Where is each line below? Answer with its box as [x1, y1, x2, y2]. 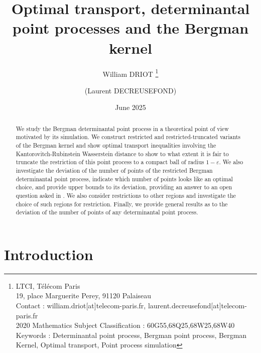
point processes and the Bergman [12, 18, 249, 38]
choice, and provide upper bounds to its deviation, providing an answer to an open [16, 183, 232, 191]
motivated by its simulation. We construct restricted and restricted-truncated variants [16, 133, 240, 141]
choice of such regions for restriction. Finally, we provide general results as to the [16, 199, 228, 208]
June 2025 [115, 102, 146, 112]
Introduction [4, 244, 93, 264]
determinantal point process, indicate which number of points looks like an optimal [16, 174, 233, 183]
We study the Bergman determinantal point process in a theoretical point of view [16, 124, 229, 133]
